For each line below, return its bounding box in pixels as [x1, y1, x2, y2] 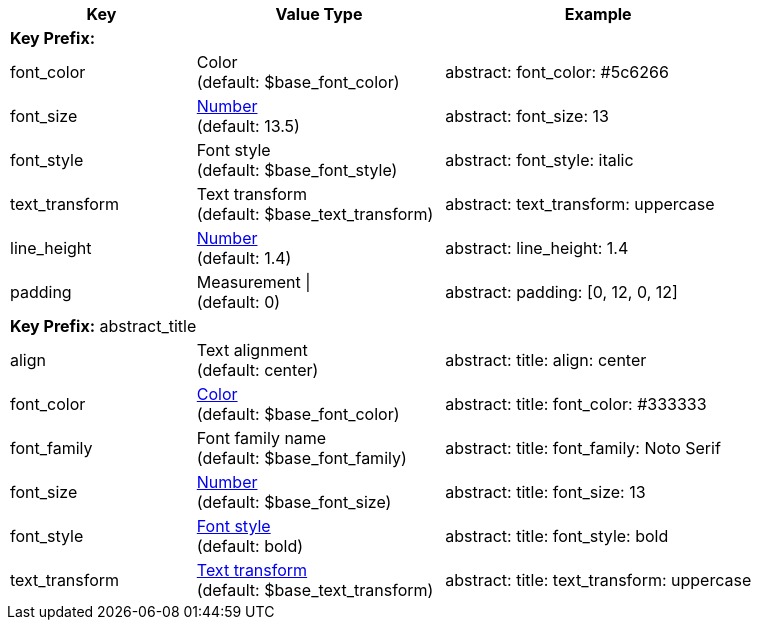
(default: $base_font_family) [196, 448, 407, 468]
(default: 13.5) [196, 116, 300, 136]
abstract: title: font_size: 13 [445, 482, 646, 502]
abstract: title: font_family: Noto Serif [445, 438, 721, 458]
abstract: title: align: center [445, 350, 647, 370]
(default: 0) [196, 292, 281, 312]
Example [564, 4, 632, 24]
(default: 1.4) [196, 248, 292, 268]
